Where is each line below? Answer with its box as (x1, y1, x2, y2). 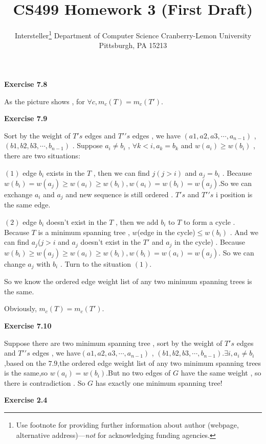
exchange (4, 189, 33, 199)
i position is (216, 189, 253, 199)
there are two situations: (4, 150, 80, 160)
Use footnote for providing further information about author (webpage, (16, 419, 239, 430)
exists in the (46, 167, 85, 178)
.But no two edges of (106, 367, 171, 378)
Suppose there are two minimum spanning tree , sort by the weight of (4, 337, 223, 348)
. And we (230, 226, 258, 237)
